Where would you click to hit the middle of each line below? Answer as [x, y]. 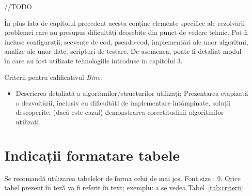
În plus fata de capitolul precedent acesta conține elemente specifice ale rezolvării [125, 23]
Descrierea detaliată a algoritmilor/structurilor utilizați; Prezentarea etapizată [132, 93]
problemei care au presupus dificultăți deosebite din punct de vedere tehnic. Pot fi [126, 32]
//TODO [18, 6]
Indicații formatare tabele [92, 155]
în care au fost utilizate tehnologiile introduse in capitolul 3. [94, 60]
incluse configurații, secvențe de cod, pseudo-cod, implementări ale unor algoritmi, [126, 41]
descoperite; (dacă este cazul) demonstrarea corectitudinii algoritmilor [120, 112]
